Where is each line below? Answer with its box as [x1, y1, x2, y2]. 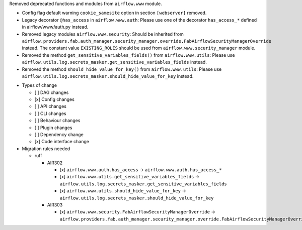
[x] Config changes [34, 96, 75, 102]
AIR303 [47, 201, 63, 208]
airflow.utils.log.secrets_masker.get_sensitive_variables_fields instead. [22, 59, 207, 65]
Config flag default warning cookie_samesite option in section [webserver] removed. [22, 10, 207, 16]
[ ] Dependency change [34, 132, 84, 138]
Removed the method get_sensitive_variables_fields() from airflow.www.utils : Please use [22, 52, 235, 58]
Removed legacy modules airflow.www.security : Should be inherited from [22, 31, 184, 37]
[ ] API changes [34, 103, 66, 109]
